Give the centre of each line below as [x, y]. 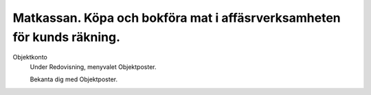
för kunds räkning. [66, 37]
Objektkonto [30, 57]
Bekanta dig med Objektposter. [74, 79]
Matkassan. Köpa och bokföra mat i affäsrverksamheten [177, 18]
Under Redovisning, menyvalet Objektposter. [93, 67]
